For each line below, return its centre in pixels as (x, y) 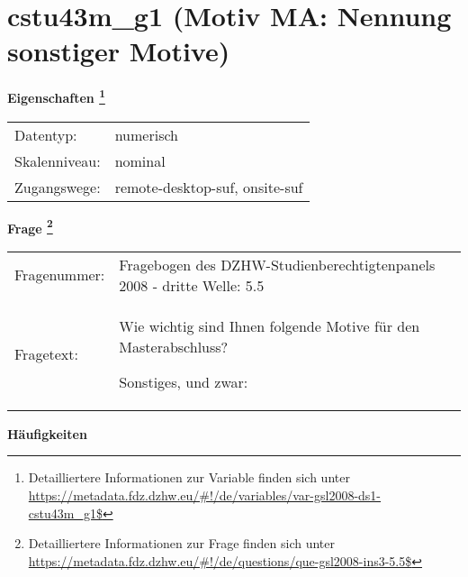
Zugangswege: (58, 187)
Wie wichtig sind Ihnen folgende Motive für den (270, 325)
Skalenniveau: (58, 160)
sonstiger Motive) (119, 51)
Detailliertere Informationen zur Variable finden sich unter (189, 477)
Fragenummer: (60, 275)
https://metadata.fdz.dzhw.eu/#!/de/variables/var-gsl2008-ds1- (205, 495)
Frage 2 (30, 226)
